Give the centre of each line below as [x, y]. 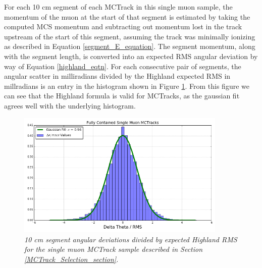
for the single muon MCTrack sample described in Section [114, 249]
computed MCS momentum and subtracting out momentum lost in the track [123, 26]
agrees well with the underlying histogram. [70, 105]
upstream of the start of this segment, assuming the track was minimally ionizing [130, 36]
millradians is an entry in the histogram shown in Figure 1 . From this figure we [127, 86]
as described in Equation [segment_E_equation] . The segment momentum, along [130, 46]
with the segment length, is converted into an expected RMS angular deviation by [131, 56]
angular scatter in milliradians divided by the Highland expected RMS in [117, 76]
